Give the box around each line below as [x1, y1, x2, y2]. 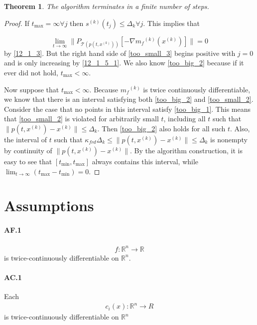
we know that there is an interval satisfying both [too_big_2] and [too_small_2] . [4, 94, 254, 104]
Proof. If [4, 17, 29, 28]
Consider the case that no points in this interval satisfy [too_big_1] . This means [4, 103, 251, 114]
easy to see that [4, 156, 52, 166]
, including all [163, 113, 206, 124]
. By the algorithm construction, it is [130, 145, 243, 155]
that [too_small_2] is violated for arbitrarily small [4, 113, 159, 124]
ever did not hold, [4, 67, 58, 77]
